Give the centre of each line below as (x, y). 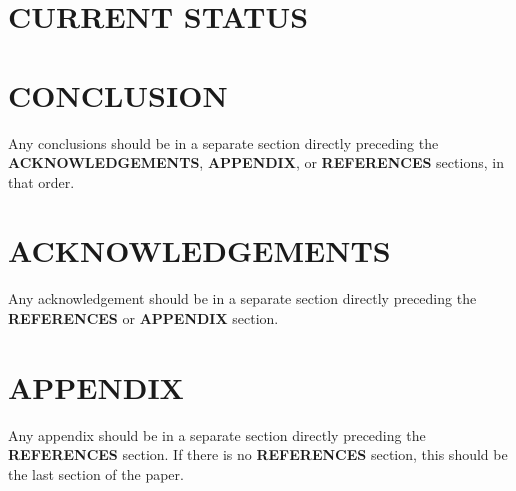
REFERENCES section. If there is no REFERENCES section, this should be (258, 454)
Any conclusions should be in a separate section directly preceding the (223, 142)
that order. (41, 181)
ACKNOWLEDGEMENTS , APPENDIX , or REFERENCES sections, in (256, 162)
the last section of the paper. (96, 473)
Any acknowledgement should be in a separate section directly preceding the (242, 298)
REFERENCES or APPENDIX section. (143, 318)
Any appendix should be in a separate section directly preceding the (217, 434)
